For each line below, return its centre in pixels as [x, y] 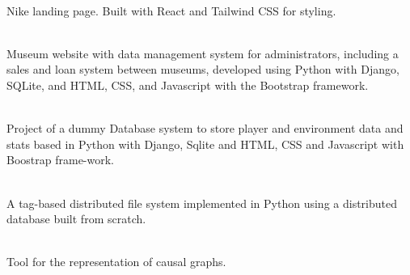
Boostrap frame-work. [60, 160]
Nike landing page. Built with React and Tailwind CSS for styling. [171, 10]
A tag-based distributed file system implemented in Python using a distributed [202, 203]
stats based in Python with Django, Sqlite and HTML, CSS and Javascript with [205, 144]
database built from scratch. [76, 219]
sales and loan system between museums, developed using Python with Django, [203, 69]
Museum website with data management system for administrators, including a [203, 53]
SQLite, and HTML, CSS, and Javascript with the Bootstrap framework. [188, 85]
